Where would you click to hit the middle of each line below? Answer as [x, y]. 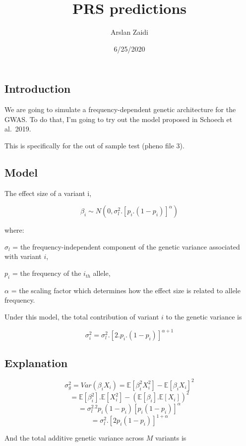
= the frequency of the [47, 273]
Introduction [38, 89]
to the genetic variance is [204, 317]
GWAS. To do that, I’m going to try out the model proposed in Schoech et [119, 119]
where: [14, 230]
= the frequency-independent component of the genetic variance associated [126, 246]
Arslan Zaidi [129, 32]
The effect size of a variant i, [48, 193]
